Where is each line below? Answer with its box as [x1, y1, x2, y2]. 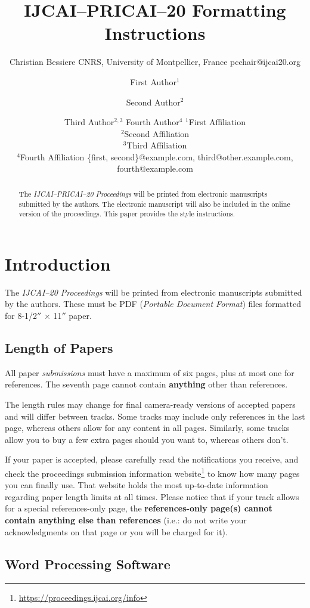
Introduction [5, 251, 111, 275]
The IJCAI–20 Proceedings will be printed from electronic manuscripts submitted [5, 286, 302, 298]
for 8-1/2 [5, 309, 38, 321]
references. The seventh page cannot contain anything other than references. [5, 378, 288, 390]
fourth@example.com [117, 162, 193, 175]
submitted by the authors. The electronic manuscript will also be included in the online [18, 198, 290, 209]
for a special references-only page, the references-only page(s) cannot [5, 502, 272, 514]
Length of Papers [5, 338, 113, 356]
